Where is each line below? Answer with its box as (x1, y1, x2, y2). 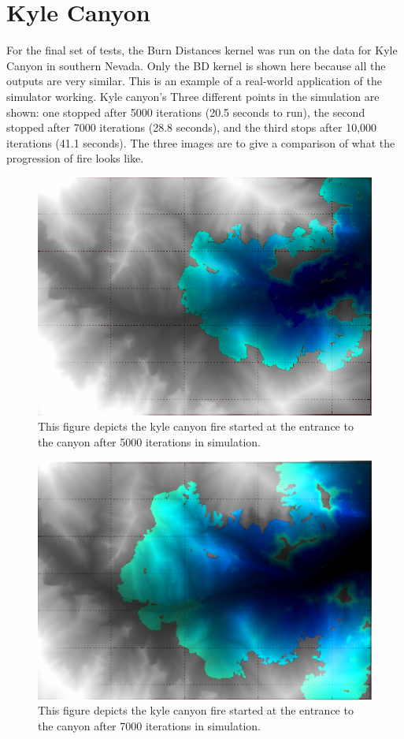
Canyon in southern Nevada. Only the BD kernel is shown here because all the (6, 57, 386, 73)
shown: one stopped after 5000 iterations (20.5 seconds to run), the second (6, 103, 365, 120)
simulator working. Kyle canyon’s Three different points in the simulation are (6, 88, 380, 104)
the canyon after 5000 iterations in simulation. (38, 433, 261, 450)
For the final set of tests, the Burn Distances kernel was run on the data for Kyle (6, 42, 398, 58)
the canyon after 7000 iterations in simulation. (38, 717, 261, 733)
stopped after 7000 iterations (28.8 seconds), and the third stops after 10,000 (6, 119, 377, 136)
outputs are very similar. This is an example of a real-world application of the (6, 73, 382, 89)
